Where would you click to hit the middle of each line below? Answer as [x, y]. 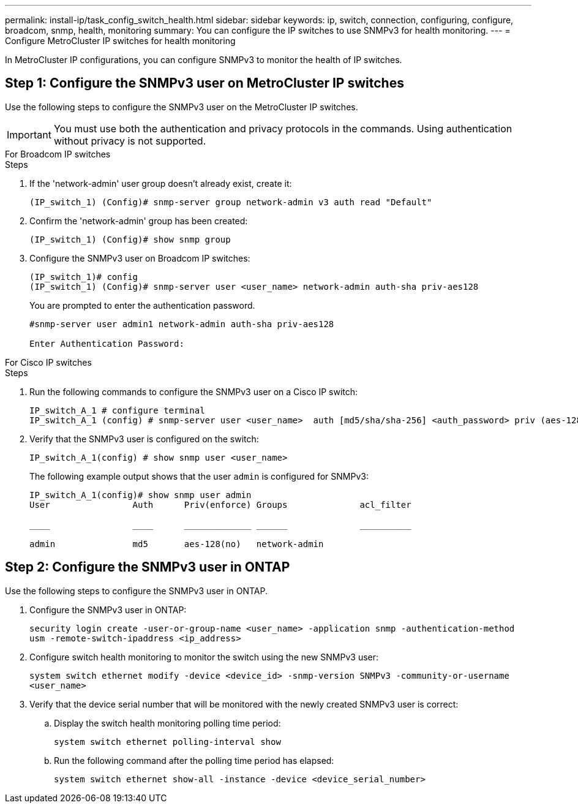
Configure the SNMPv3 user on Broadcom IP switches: [140, 258]
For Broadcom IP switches [58, 154]
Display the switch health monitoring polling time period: [167, 723]
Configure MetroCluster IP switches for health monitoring [120, 41]
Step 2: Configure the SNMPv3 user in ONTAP [148, 567]
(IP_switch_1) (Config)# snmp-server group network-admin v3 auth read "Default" [231, 202]
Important [29, 134]
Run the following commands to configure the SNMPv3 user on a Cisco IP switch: [194, 391]
